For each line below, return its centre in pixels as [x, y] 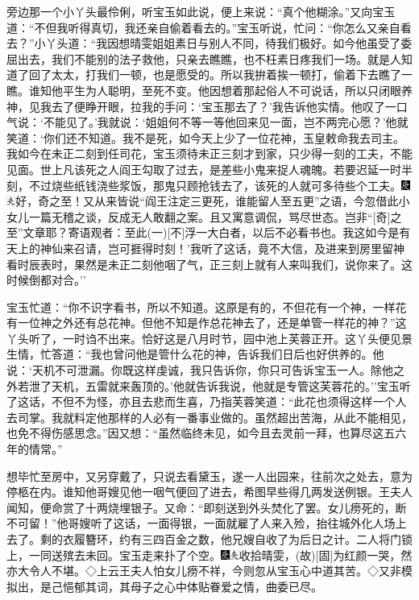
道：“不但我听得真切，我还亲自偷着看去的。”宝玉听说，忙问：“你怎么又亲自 [203, 27]
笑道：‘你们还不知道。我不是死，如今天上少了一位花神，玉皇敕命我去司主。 [205, 137]
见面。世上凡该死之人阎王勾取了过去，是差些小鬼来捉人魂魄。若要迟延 [193, 169]
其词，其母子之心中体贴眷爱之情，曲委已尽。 [203, 586]
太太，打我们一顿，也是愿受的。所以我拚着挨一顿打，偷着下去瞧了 [226, 74]
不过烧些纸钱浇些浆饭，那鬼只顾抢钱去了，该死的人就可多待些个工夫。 [215, 185]
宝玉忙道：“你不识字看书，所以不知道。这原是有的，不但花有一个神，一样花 [207, 306]
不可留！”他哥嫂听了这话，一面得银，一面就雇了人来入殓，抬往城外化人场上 [207, 523]
